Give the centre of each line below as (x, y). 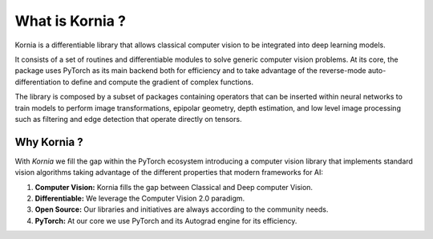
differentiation (38, 82)
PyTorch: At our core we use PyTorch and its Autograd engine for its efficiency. (166, 221)
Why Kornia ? (49, 142)
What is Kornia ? (70, 21)
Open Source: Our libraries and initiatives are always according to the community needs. (182, 209)
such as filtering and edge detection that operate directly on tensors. (128, 119)
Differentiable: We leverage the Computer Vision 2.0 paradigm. (140, 198)
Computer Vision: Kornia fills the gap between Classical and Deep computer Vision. (174, 187)
